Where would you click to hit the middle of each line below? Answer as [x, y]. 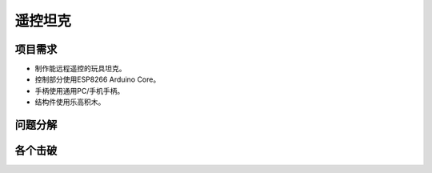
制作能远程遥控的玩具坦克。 [80, 69]
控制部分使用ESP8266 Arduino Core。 [98, 79]
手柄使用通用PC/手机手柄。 [80, 91]
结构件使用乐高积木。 [70, 102]
